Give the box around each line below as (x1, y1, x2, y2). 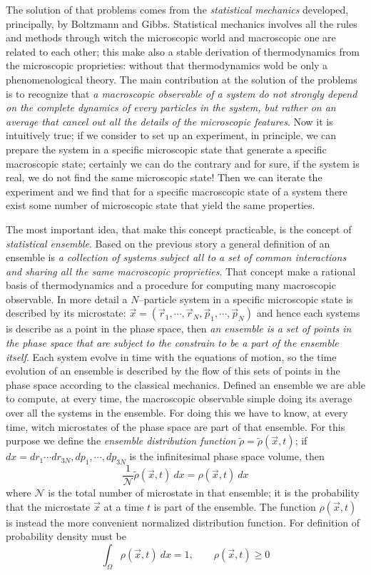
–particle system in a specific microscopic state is (138, 291, 353, 306)
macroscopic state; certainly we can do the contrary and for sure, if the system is (6, 156, 360, 171)
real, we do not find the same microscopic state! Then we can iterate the (6, 170, 322, 185)
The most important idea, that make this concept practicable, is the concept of (6, 221, 352, 236)
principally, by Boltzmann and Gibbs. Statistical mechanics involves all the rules (6, 16, 357, 31)
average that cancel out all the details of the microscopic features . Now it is (6, 113, 333, 128)
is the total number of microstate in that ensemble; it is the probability (48, 485, 360, 500)
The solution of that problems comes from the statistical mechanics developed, (6, 2, 349, 16)
